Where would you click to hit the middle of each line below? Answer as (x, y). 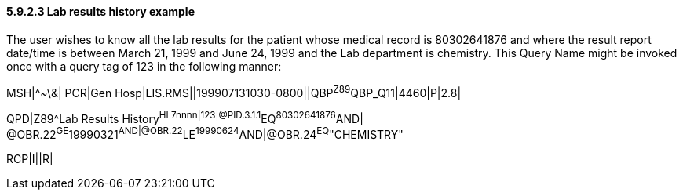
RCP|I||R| (30, 158)
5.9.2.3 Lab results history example (100, 11)
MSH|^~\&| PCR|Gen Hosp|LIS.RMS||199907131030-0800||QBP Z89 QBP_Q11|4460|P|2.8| (234, 91)
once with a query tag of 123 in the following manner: (144, 66)
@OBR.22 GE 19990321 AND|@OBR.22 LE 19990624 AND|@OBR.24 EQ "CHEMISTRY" (205, 133)
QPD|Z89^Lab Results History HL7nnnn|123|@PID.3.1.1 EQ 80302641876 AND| (185, 118)
